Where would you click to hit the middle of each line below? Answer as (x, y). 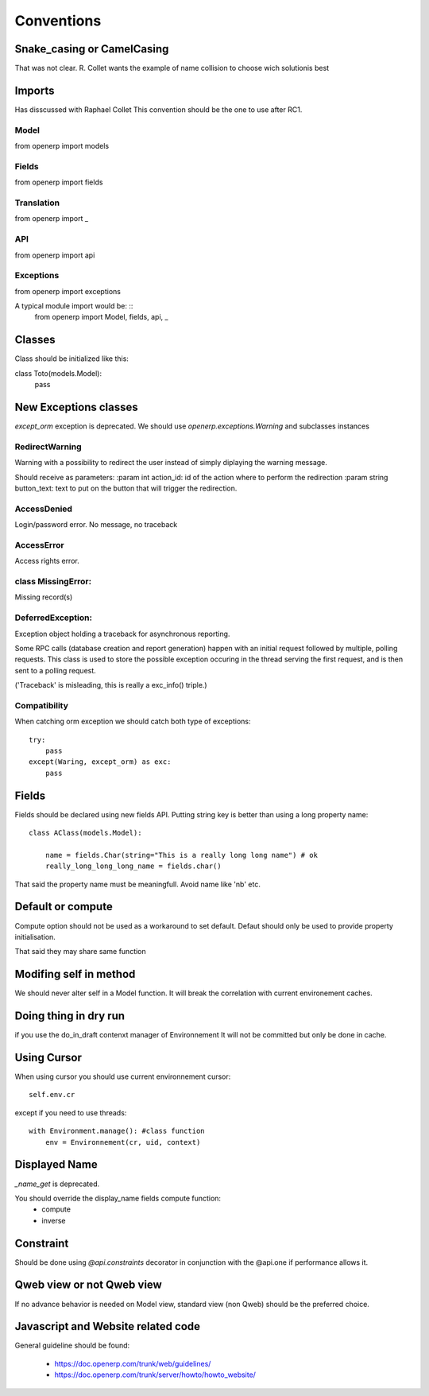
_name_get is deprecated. (57, 1184)
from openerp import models (62, 146)
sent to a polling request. (56, 670)
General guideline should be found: (72, 1346)
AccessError (39, 545)
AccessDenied (44, 509)
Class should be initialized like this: (71, 359)
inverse (54, 1220)
